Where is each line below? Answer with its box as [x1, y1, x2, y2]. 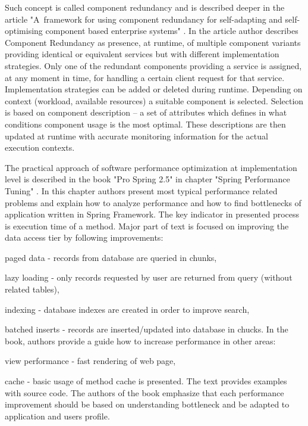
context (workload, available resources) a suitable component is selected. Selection [5, 94, 304, 107]
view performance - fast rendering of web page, [5, 355, 176, 367]
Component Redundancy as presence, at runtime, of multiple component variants [5, 36, 301, 48]
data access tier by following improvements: [5, 231, 164, 244]
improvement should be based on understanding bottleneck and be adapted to [5, 398, 290, 411]
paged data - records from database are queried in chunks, [5, 251, 217, 263]
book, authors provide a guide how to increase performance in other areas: [5, 334, 276, 347]
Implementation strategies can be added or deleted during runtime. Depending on [5, 83, 303, 95]
